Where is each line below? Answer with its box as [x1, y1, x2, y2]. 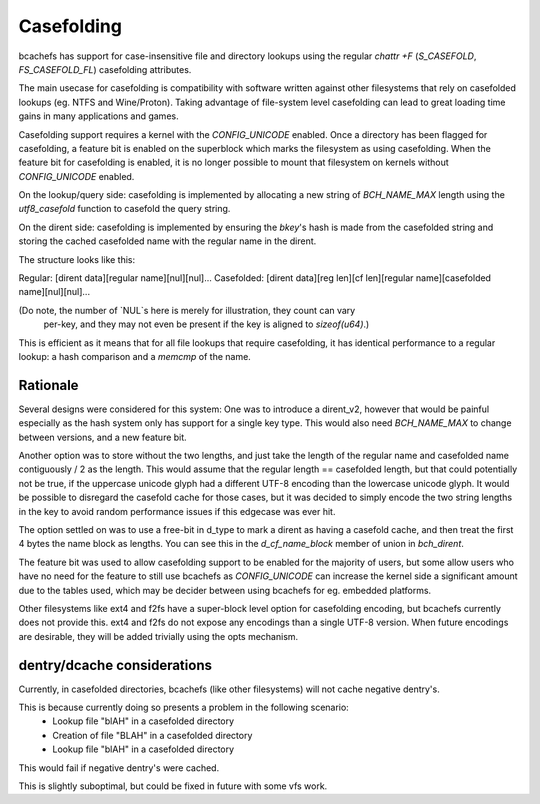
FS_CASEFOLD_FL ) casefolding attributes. [18, 63, 192, 75]
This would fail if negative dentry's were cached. [18, 761, 220, 774]
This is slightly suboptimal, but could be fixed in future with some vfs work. [18, 780, 328, 792]
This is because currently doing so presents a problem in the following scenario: [18, 701, 349, 714]
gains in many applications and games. [18, 110, 179, 122]
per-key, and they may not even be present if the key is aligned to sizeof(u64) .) [43, 318, 370, 330]
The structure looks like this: [18, 253, 136, 265]
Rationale [18, 376, 79, 394]
